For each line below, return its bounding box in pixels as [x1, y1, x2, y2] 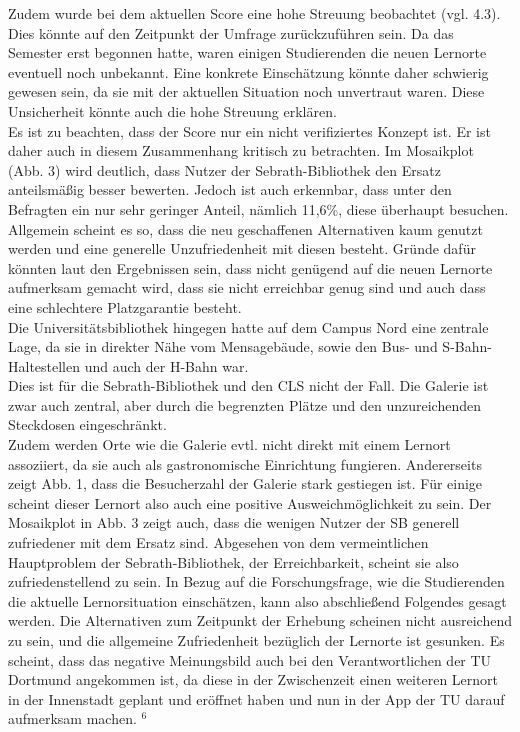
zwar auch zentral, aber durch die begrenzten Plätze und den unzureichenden [8, 394, 481, 415]
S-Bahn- [442, 336, 492, 357]
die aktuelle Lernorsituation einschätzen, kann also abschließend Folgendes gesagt [8, 590, 507, 611]
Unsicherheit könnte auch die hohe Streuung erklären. [8, 100, 337, 121]
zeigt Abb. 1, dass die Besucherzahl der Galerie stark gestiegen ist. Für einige [8, 473, 483, 494]
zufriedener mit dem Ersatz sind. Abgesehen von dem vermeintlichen [8, 532, 429, 553]
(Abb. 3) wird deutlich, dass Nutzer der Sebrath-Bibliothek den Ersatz [8, 159, 441, 180]
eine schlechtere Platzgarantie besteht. [8, 296, 242, 317]
